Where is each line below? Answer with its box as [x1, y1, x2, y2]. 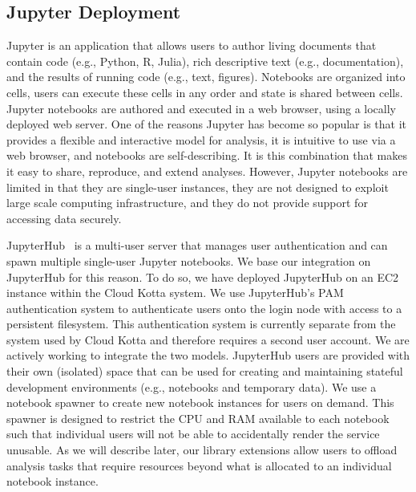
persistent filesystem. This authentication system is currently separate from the [6, 315, 396, 332]
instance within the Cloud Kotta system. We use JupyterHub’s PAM [6, 284, 344, 301]
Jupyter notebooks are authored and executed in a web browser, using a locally [6, 100, 396, 116]
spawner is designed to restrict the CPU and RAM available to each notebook [6, 409, 390, 426]
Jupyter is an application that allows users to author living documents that [6, 37, 377, 54]
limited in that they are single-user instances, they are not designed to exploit [6, 178, 389, 195]
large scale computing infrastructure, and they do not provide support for [6, 194, 368, 211]
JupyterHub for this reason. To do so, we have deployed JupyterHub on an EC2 [6, 268, 399, 285]
